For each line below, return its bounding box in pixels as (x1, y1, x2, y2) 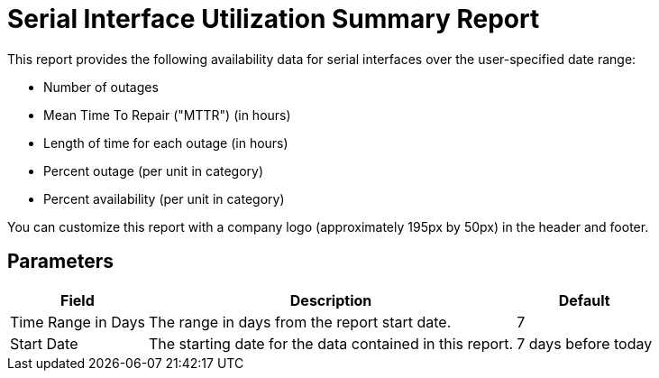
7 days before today (517, 334, 653, 353)
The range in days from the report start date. (148, 312, 452, 331)
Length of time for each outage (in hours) (43, 134, 288, 151)
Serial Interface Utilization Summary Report (7, 4, 540, 34)
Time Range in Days (10, 312, 145, 331)
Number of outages (43, 78, 159, 95)
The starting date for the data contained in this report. (148, 334, 514, 353)
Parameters (7, 250, 114, 273)
